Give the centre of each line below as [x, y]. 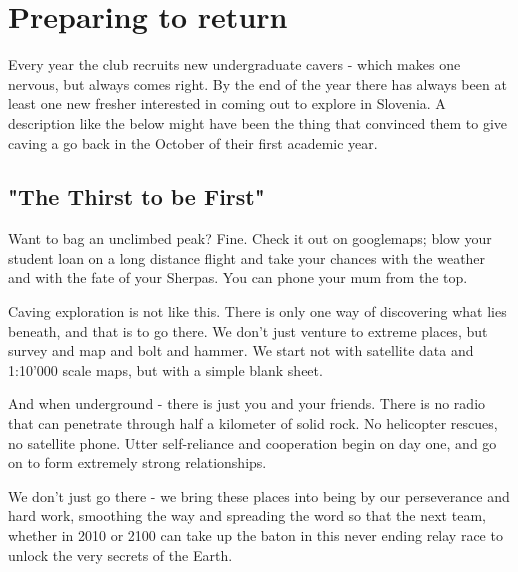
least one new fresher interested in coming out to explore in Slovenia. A [227, 103]
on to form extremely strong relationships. [137, 462]
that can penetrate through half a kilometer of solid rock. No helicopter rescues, [253, 423]
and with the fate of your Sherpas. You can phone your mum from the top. [238, 277]
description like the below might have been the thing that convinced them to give [258, 122]
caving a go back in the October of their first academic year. [193, 142]
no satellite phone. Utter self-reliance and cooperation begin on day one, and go [252, 442]
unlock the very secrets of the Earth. [120, 554]
